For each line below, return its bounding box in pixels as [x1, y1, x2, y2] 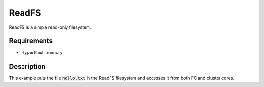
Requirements [9, 37, 53, 45]
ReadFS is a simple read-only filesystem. [9, 24, 91, 30]
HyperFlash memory [21, 50, 63, 55]
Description [9, 62, 46, 70]
